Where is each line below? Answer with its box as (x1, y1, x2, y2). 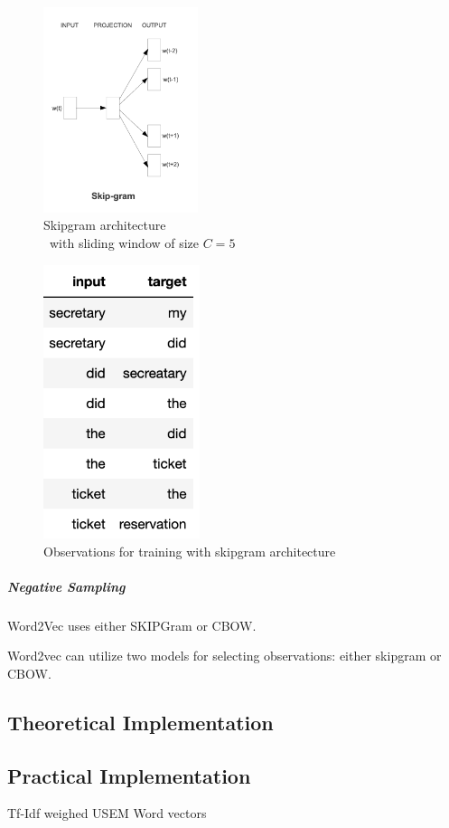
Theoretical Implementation (7, 708, 274, 736)
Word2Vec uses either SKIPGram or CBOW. (7, 615, 257, 634)
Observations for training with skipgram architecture (43, 541, 336, 560)
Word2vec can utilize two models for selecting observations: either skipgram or (7, 646, 442, 665)
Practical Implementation (7, 761, 251, 789)
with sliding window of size (49, 233, 200, 252)
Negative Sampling (7, 576, 126, 595)
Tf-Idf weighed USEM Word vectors (7, 804, 207, 823)
